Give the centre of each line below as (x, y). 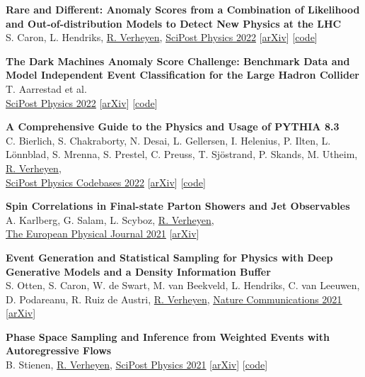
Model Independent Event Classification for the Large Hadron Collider (182, 75)
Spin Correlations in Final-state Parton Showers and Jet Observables (178, 206)
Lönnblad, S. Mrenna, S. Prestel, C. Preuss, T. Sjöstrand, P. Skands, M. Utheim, (182, 154)
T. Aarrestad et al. (46, 88)
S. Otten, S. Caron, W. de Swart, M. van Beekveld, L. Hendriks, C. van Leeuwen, (183, 285)
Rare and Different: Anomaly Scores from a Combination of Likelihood (183, 9)
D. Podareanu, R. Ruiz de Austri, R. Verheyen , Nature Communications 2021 (174, 299)
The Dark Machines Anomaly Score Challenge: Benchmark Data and (178, 61)
